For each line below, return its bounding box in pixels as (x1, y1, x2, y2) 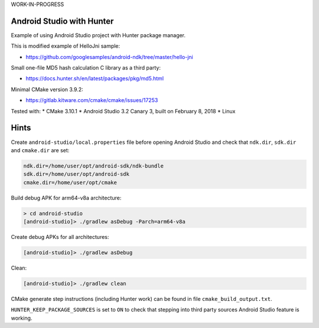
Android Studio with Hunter (11, 16, 114, 26)
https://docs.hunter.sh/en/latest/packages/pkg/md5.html (25, 75, 164, 82)
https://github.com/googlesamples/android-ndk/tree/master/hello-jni (25, 53, 193, 60)
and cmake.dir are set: (11, 146, 70, 153)
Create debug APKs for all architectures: (11, 234, 109, 241)
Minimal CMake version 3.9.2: (11, 86, 83, 93)
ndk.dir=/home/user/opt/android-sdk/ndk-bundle (23, 162, 164, 169)
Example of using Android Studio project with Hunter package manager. (11, 31, 186, 38)
